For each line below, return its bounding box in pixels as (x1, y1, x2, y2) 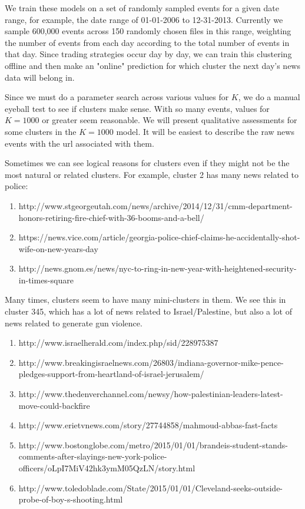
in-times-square (18, 273, 74, 286)
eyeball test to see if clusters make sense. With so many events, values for (5, 102, 270, 114)
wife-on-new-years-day (18, 242, 98, 254)
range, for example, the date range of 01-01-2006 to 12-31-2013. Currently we (5, 13, 283, 25)
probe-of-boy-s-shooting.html (18, 493, 123, 505)
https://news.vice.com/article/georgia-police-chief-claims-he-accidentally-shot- (18, 231, 300, 243)
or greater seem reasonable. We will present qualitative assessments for (42, 114, 297, 126)
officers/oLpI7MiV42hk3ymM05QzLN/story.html (18, 462, 195, 474)
